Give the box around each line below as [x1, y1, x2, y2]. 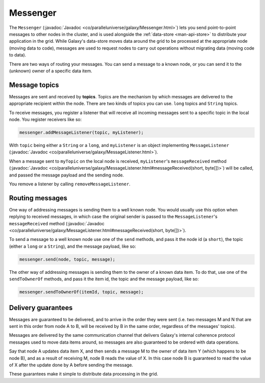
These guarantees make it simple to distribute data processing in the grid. [9, 371, 159, 377]
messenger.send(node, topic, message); [19, 256, 115, 262]
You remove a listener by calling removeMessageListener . [9, 181, 131, 187]
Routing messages [9, 194, 68, 202]
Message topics [9, 81, 59, 89]
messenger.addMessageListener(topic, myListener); [19, 129, 144, 135]
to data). [9, 52, 26, 58]
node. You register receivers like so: [9, 116, 82, 122]
